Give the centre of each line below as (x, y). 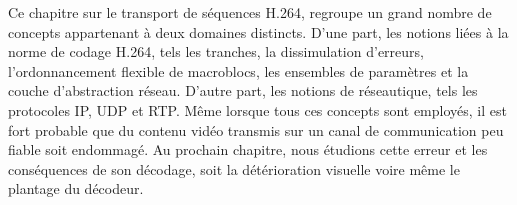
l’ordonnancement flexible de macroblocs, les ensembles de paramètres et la (238, 70)
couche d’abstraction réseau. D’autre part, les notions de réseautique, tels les (243, 90)
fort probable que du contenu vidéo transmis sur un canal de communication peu (256, 129)
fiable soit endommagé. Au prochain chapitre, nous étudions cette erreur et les (248, 149)
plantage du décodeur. (76, 188)
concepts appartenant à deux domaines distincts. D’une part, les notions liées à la (258, 31)
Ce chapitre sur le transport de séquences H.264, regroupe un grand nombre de (250, 12)
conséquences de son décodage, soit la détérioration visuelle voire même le (234, 168)
